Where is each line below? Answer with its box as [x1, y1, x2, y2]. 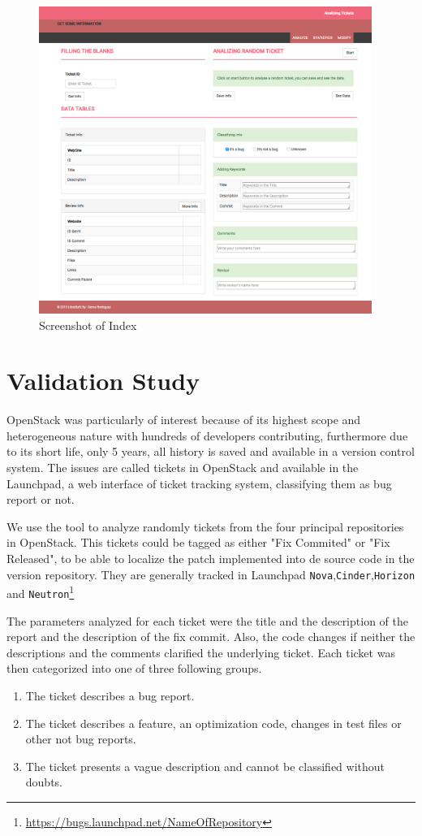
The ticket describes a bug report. [25, 687, 195, 704]
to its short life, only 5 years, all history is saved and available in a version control [6, 443, 415, 460]
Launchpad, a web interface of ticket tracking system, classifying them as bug [6, 474, 392, 492]
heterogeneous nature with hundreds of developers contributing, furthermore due [6, 427, 408, 444]
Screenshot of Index [39, 316, 137, 333]
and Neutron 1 [6, 583, 75, 601]
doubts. [25, 773, 63, 791]
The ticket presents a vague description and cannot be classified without [25, 757, 385, 774]
